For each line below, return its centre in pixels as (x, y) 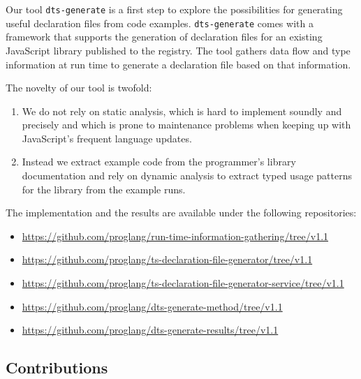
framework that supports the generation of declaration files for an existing (164, 37)
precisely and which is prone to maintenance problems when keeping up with (186, 125)
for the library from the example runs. (104, 189)
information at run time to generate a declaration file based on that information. (178, 64)
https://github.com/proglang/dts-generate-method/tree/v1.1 (152, 306)
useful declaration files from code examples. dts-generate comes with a (160, 23)
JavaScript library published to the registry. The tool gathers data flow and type (178, 50)
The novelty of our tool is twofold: (79, 88)
